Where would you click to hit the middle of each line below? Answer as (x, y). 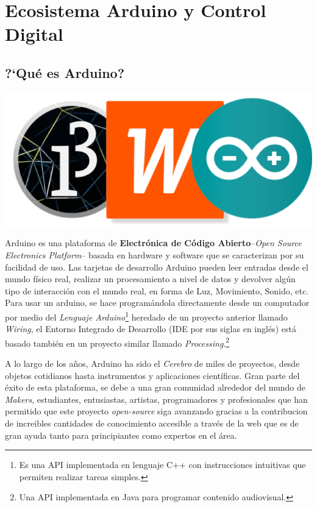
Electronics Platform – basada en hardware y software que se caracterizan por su (155, 254)
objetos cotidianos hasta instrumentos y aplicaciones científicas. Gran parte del (152, 375)
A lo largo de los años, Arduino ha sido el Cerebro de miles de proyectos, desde (152, 363)
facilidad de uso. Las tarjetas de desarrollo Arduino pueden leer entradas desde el (157, 267)
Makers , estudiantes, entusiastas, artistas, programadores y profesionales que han (156, 399)
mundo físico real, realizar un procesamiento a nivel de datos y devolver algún (150, 279)
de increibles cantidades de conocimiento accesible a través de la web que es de (152, 423)
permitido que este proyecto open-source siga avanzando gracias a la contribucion (156, 411)
